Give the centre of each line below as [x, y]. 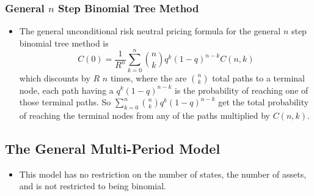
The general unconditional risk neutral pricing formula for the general [150, 31]
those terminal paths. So [65, 102]
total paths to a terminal [258, 77]
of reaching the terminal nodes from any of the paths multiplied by [144, 115]
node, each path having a [66, 90]
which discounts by [55, 77]
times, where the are [148, 77]
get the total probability [264, 102]
